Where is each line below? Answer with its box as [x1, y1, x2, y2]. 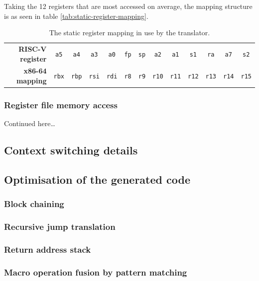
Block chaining [4, 198, 64, 210]
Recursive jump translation [4, 220, 116, 233]
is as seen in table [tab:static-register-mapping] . [4, 10, 148, 21]
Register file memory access [4, 99, 118, 111]
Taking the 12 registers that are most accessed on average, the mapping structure [4, 1, 253, 11]
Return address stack [4, 243, 91, 256]
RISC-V [18, 44, 47, 54]
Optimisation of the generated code [4, 172, 190, 187]
